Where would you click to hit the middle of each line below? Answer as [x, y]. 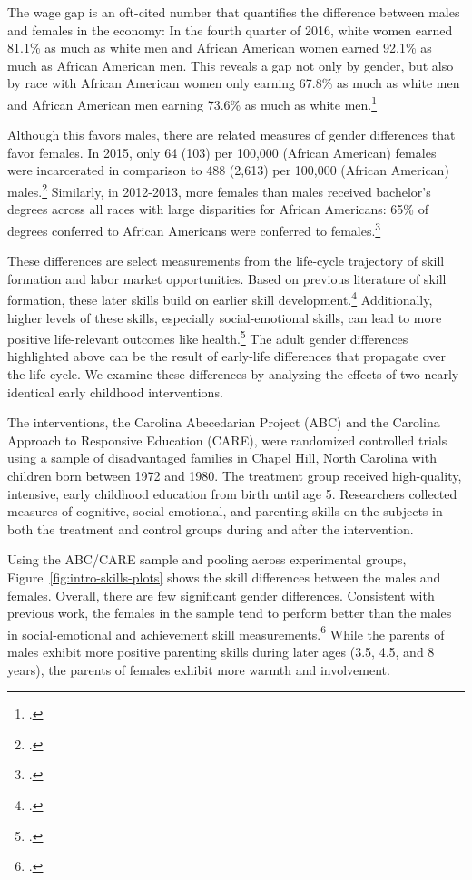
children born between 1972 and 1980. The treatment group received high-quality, [235, 475]
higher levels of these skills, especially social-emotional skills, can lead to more [225, 317]
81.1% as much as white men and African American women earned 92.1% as [220, 48]
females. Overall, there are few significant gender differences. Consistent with [221, 595]
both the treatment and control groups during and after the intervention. [211, 528]
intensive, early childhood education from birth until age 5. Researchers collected [232, 493]
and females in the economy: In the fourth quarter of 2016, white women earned [230, 29]
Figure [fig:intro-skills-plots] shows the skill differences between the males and [224, 577]
